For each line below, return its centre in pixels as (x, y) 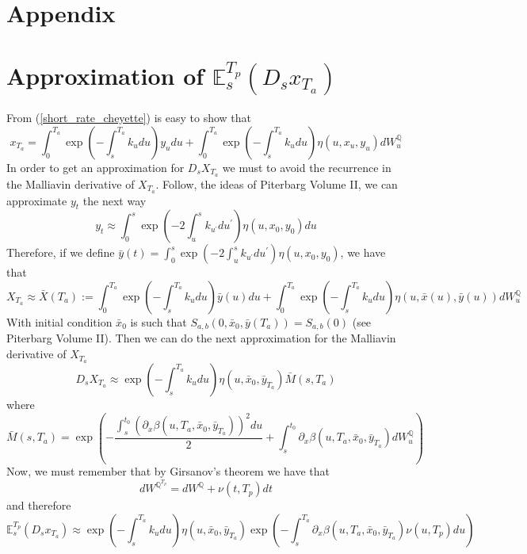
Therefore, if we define (61, 252)
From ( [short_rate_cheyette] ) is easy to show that (129, 118)
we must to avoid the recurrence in (307, 167)
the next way (115, 200)
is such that (158, 322)
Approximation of (105, 75)
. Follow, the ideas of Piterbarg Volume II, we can (277, 183)
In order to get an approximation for (95, 167)
